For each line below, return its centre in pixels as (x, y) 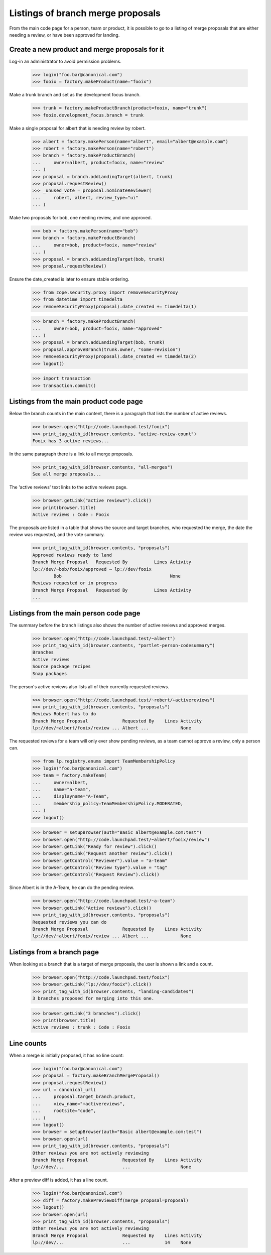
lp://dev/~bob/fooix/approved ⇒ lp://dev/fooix (92, 569)
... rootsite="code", (64, 1111)
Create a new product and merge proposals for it (87, 49)
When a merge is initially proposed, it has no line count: (66, 1055)
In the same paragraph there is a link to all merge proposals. (71, 454)
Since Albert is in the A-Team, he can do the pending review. (72, 888)
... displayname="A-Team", (71, 796)
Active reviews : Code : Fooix (71, 515)
